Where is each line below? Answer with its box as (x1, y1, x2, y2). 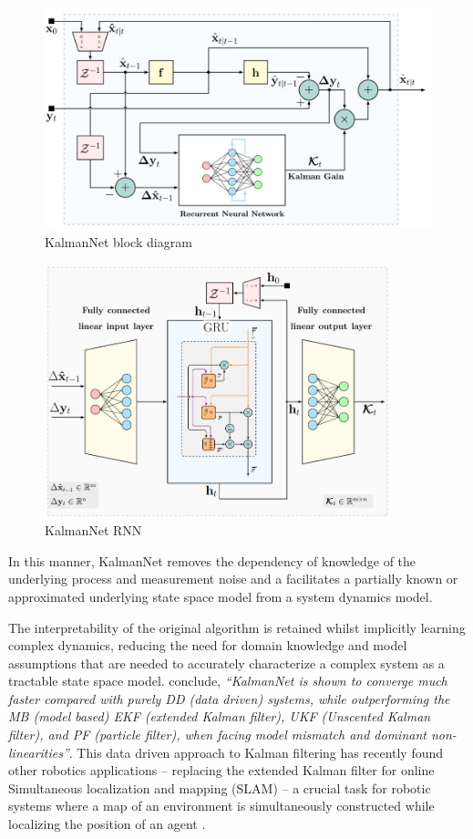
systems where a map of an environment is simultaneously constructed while (8, 796, 435, 815)
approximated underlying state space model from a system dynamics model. (8, 586, 433, 606)
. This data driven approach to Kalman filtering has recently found (68, 742, 444, 761)
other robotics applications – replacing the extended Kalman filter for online (8, 761, 435, 780)
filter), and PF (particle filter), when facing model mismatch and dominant (8, 725, 427, 744)
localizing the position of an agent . (8, 814, 206, 834)
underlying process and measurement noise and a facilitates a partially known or (8, 569, 458, 588)
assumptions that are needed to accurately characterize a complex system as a (8, 653, 445, 672)
